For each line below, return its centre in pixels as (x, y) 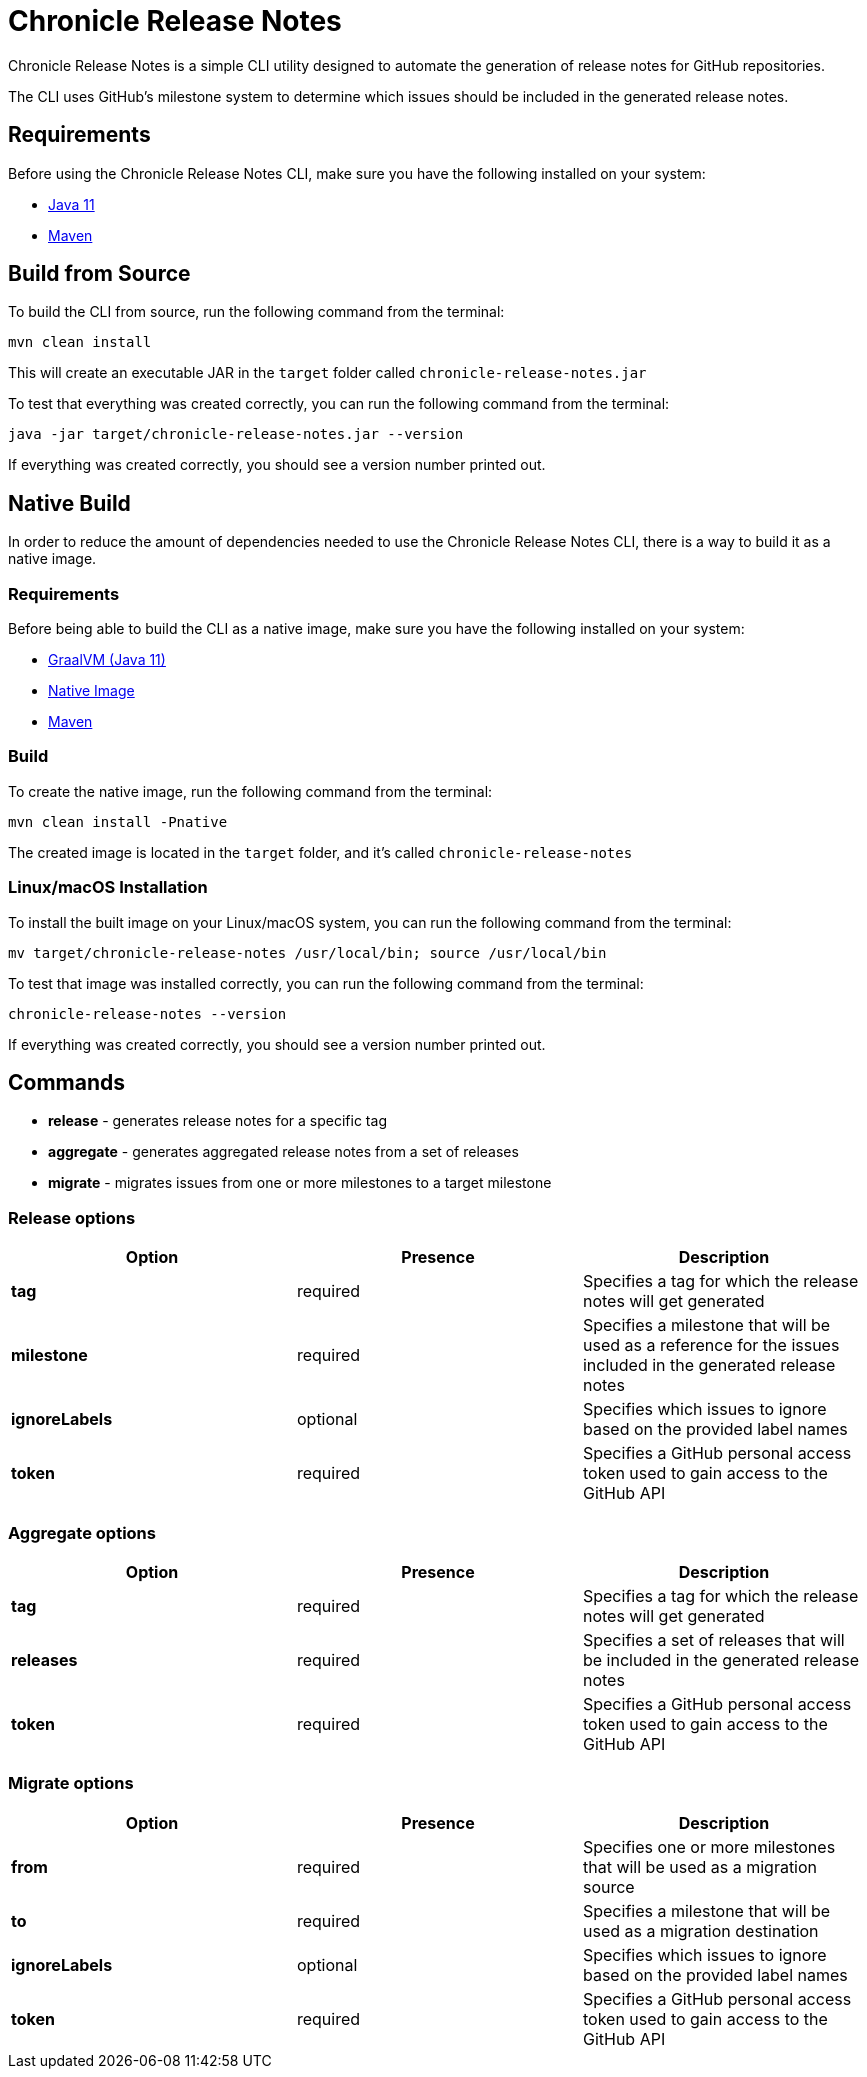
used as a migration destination (700, 1930)
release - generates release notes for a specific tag (217, 1121)
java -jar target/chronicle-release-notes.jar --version (236, 434)
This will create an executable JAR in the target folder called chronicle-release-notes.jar (327, 373)
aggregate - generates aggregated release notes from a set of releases (283, 1152)
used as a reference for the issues (711, 1345)
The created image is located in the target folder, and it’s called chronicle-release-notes (320, 852)
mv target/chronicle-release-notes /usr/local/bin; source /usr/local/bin (307, 952)
